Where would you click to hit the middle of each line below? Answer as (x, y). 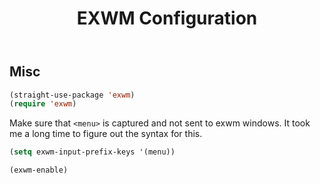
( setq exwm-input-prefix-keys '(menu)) (92, 152)
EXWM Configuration (167, 18)
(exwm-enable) (39, 170)
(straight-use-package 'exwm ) (72, 95)
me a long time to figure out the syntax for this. (106, 134)
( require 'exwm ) (43, 104)
